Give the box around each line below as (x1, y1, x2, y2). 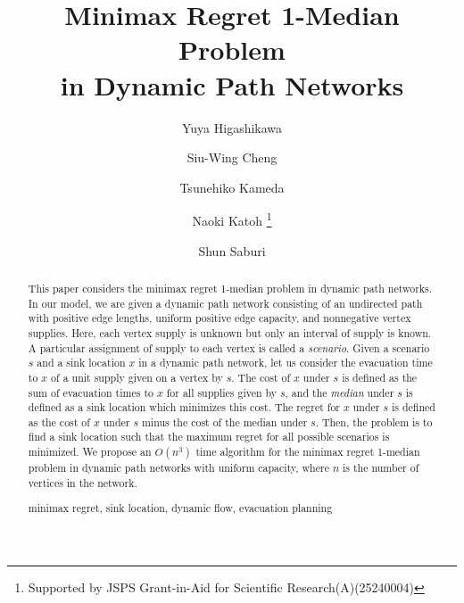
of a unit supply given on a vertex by (51, 369, 223, 384)
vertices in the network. (28, 475, 137, 490)
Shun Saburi (198, 241, 266, 260)
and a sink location (37, 355, 126, 370)
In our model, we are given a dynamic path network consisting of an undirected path (28, 295, 423, 310)
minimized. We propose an (28, 444, 152, 459)
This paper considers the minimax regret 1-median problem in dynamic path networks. (28, 280, 433, 295)
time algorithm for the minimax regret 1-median (195, 444, 420, 459)
